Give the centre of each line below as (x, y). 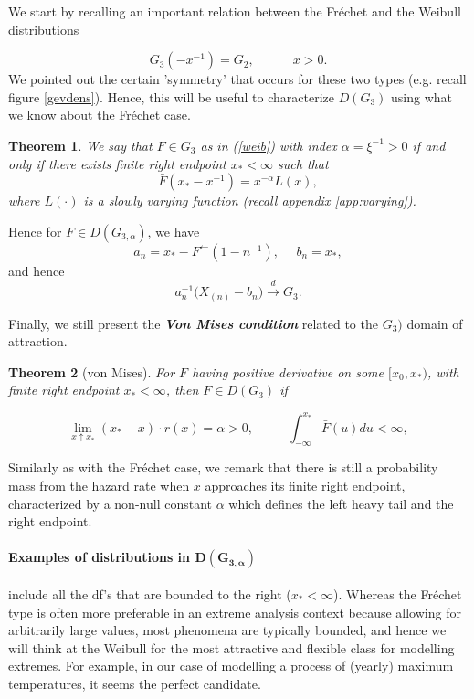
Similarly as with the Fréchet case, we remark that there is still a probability (223, 467)
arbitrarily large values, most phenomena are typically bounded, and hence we (227, 630)
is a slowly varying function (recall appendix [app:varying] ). (250, 201)
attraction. (38, 341)
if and (429, 145)
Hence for (35, 231)
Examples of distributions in (100, 557)
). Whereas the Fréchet (398, 593)
